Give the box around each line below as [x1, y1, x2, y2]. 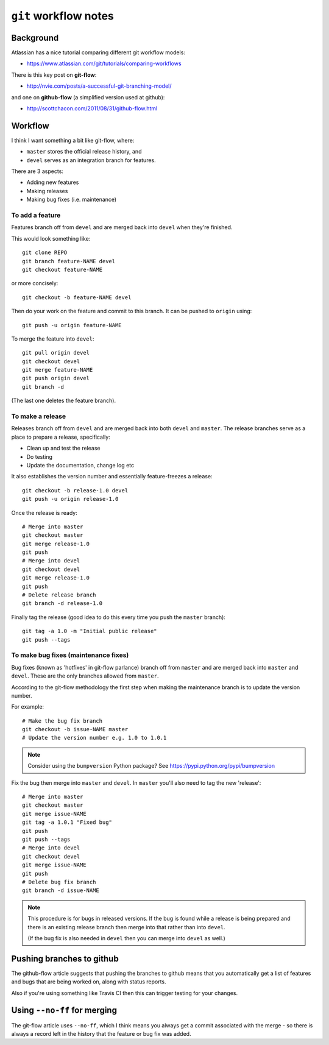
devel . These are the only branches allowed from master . [11, 672, 159, 679]
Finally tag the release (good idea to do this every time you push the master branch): [11, 613, 225, 621]
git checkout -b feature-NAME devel [22, 294, 132, 301]
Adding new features [26, 179, 79, 186]
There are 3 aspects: [11, 168, 64, 175]
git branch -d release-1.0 [22, 600, 103, 607]
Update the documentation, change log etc [26, 461, 134, 469]
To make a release [11, 412, 66, 420]
